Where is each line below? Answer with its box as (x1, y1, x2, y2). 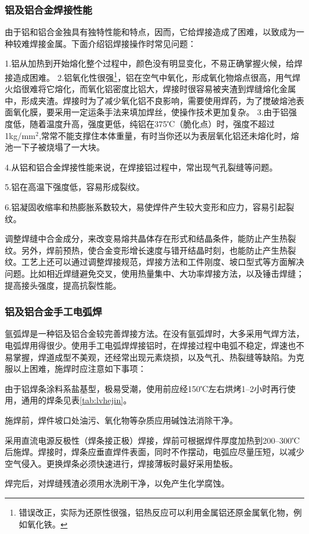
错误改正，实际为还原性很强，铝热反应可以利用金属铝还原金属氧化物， (18, 505, 294, 518)
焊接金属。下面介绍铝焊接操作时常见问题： (29, 37, 196, 49)
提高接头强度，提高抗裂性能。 (5, 279, 121, 291)
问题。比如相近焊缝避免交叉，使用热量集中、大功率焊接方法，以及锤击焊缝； (5, 267, 304, 279)
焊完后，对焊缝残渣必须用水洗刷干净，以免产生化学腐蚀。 (5, 477, 229, 489)
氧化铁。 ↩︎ (27, 517, 68, 530)
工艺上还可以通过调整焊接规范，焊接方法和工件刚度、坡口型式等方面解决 (21, 255, 304, 268)
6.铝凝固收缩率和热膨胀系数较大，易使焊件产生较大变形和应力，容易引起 (5, 201, 286, 213)
